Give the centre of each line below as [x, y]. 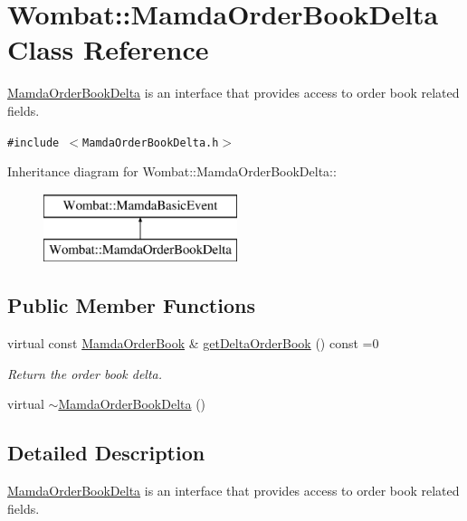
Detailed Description [106, 453]
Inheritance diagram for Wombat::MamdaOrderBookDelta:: [172, 171]
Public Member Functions [131, 305]
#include [33, 142]
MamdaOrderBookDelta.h [151, 142]
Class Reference [108, 49]
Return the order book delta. [85, 373]
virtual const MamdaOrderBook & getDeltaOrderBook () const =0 [193, 343]
